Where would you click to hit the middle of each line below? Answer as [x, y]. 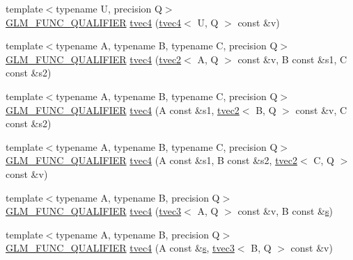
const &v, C [321, 109]
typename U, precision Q [109, 8]
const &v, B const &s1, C [292, 59]
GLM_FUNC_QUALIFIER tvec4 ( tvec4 [94, 22]
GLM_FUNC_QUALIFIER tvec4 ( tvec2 [94, 59]
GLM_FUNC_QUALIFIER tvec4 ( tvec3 [94, 211]
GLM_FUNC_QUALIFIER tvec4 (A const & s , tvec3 [120, 248]
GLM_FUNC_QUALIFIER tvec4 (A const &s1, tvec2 [123, 109]
